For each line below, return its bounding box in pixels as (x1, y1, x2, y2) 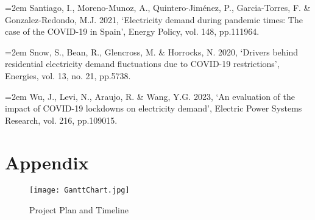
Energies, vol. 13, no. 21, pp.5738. (5, 69, 131, 82)
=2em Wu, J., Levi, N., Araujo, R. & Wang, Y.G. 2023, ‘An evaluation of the (5, 90, 295, 102)
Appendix (5, 149, 89, 174)
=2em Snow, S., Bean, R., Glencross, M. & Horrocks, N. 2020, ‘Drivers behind (5, 45, 299, 58)
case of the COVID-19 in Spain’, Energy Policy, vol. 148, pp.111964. (5, 25, 260, 38)
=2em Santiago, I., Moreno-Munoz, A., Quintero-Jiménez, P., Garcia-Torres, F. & (5, 1, 311, 13)
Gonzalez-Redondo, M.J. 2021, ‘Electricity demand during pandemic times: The (5, 13, 303, 26)
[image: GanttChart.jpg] (29, 186, 130, 195)
